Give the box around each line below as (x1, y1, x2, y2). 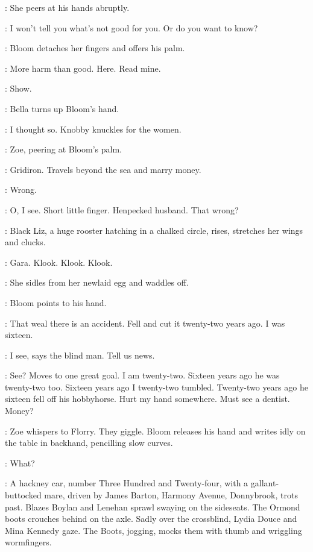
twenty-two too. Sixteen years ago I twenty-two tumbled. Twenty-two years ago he (5, 380, 308, 393)
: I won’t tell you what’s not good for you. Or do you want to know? (5, 21, 258, 34)
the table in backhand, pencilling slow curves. (5, 436, 173, 449)
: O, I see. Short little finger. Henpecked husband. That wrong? (5, 203, 239, 216)
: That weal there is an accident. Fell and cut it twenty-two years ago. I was (5, 316, 285, 329)
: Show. (5, 82, 32, 95)
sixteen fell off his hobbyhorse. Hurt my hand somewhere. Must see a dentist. (5, 392, 290, 405)
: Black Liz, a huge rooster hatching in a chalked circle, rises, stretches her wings (5, 224, 303, 236)
